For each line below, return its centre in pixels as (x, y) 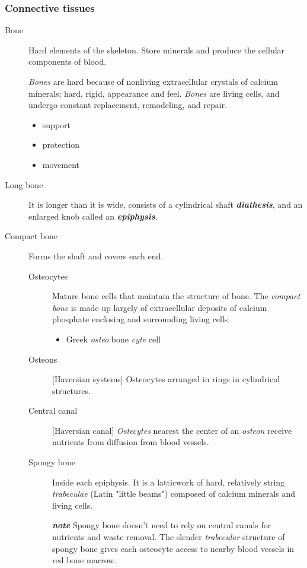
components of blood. (68, 61)
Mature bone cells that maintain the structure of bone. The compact (176, 296)
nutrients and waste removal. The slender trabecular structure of (169, 537)
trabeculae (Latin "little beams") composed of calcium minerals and (174, 494)
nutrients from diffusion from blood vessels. (131, 442)
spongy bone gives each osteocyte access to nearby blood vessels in (173, 548)
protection (61, 145)
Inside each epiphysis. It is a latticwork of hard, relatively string (169, 482)
